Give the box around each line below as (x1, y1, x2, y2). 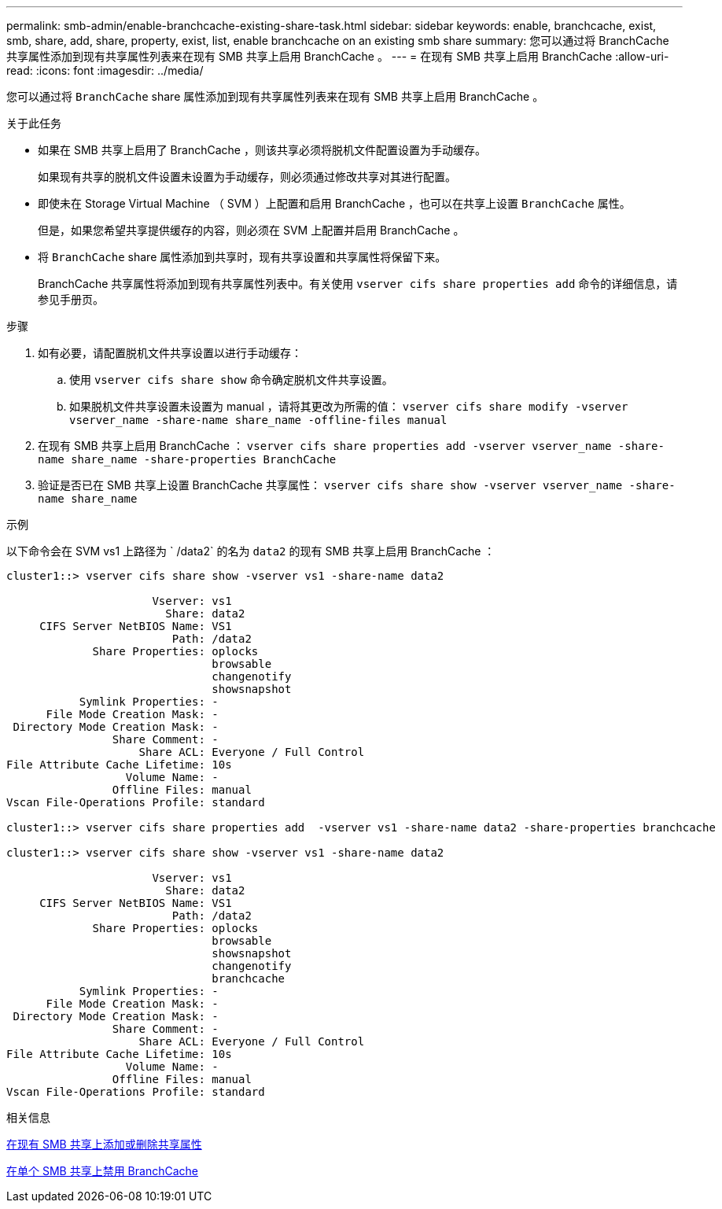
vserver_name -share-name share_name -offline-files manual (69, 414, 448, 426)
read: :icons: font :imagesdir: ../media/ (6, 64, 204, 77)
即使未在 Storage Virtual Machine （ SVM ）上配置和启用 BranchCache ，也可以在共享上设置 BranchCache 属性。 (38, 197, 631, 210)
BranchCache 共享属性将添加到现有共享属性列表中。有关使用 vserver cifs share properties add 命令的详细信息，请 (38, 277, 678, 290)
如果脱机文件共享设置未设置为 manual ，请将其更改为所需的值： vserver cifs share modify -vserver (69, 400, 628, 413)
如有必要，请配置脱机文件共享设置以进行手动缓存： (38, 346, 302, 359)
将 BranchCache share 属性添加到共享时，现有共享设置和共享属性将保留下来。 (38, 250, 447, 264)
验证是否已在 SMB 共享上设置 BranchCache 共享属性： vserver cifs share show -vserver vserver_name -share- (38, 478, 676, 492)
